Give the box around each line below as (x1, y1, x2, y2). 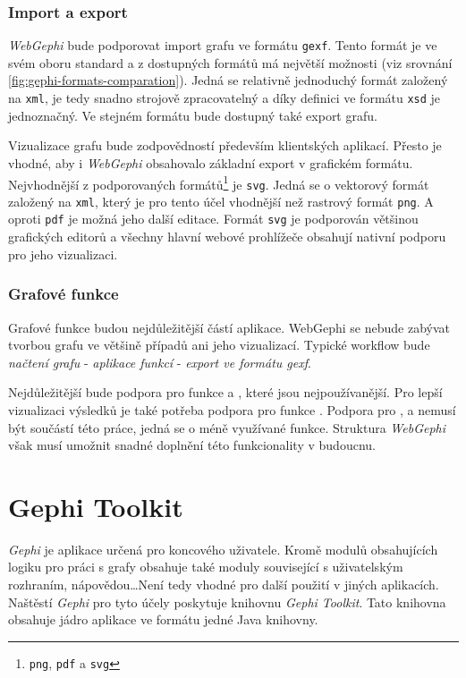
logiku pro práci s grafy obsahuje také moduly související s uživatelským (8, 557, 403, 576)
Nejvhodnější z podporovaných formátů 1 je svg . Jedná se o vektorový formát (8, 172, 429, 193)
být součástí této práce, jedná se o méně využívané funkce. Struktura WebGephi (8, 418, 446, 436)
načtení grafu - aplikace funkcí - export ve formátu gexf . (8, 352, 311, 371)
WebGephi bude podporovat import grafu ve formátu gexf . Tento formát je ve (8, 36, 437, 55)
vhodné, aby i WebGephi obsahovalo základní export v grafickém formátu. (8, 153, 413, 172)
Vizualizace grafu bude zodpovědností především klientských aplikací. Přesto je (8, 136, 442, 155)
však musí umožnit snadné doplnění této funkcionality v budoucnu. (8, 436, 376, 454)
